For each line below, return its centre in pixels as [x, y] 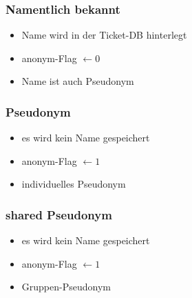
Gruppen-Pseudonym [66, 287]
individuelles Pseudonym [74, 184]
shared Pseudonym [59, 214]
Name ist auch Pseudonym [78, 81]
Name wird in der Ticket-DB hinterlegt [104, 35]
